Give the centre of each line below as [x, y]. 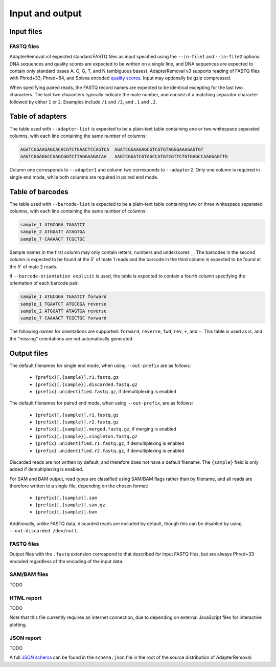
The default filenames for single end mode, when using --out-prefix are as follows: [100, 365]
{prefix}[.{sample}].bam [66, 512]
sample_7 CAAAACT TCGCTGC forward [63, 318]
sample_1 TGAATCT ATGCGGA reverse [63, 304]
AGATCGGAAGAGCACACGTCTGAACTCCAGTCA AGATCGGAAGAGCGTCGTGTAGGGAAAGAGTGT [112, 149]
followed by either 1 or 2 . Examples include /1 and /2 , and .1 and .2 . [83, 102]
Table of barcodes [39, 192]
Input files [26, 31]
